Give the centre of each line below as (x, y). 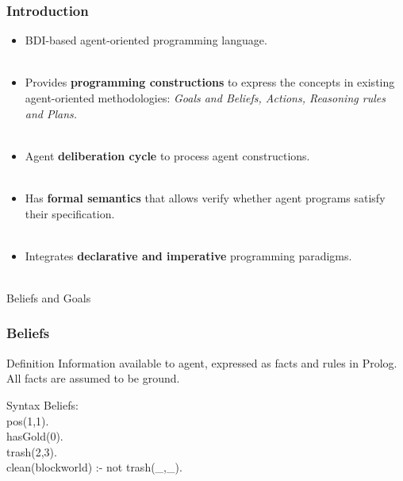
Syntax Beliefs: (42, 404)
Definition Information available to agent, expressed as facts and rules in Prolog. (202, 362)
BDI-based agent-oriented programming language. (146, 40)
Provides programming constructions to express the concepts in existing (210, 82)
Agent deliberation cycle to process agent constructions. (167, 155)
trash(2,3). (32, 451)
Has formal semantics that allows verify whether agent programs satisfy (205, 197)
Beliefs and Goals (49, 297)
